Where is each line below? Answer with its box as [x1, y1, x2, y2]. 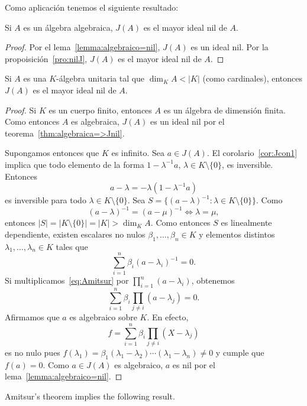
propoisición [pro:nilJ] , [5, 52, 88, 64]
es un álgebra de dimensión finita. [163, 103, 286, 116]
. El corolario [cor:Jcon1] [206, 147, 298, 159]
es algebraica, [71, 115, 119, 128]
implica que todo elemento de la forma [5, 158, 144, 170]
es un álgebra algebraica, [23, 21, 113, 33]
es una [23, 72, 47, 85]
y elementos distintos [199, 228, 275, 240]
